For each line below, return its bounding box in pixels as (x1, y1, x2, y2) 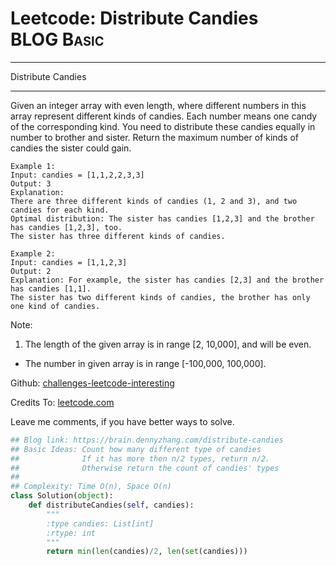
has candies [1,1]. (10, 283, 92, 294)
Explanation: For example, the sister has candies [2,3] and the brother (10, 275, 325, 285)
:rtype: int (46, 528, 97, 538)
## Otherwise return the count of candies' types (10, 463, 280, 473)
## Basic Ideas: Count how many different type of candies (10, 444, 262, 454)
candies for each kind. (10, 205, 110, 215)
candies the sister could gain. (10, 142, 132, 154)
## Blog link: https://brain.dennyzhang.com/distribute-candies (10, 435, 284, 445)
